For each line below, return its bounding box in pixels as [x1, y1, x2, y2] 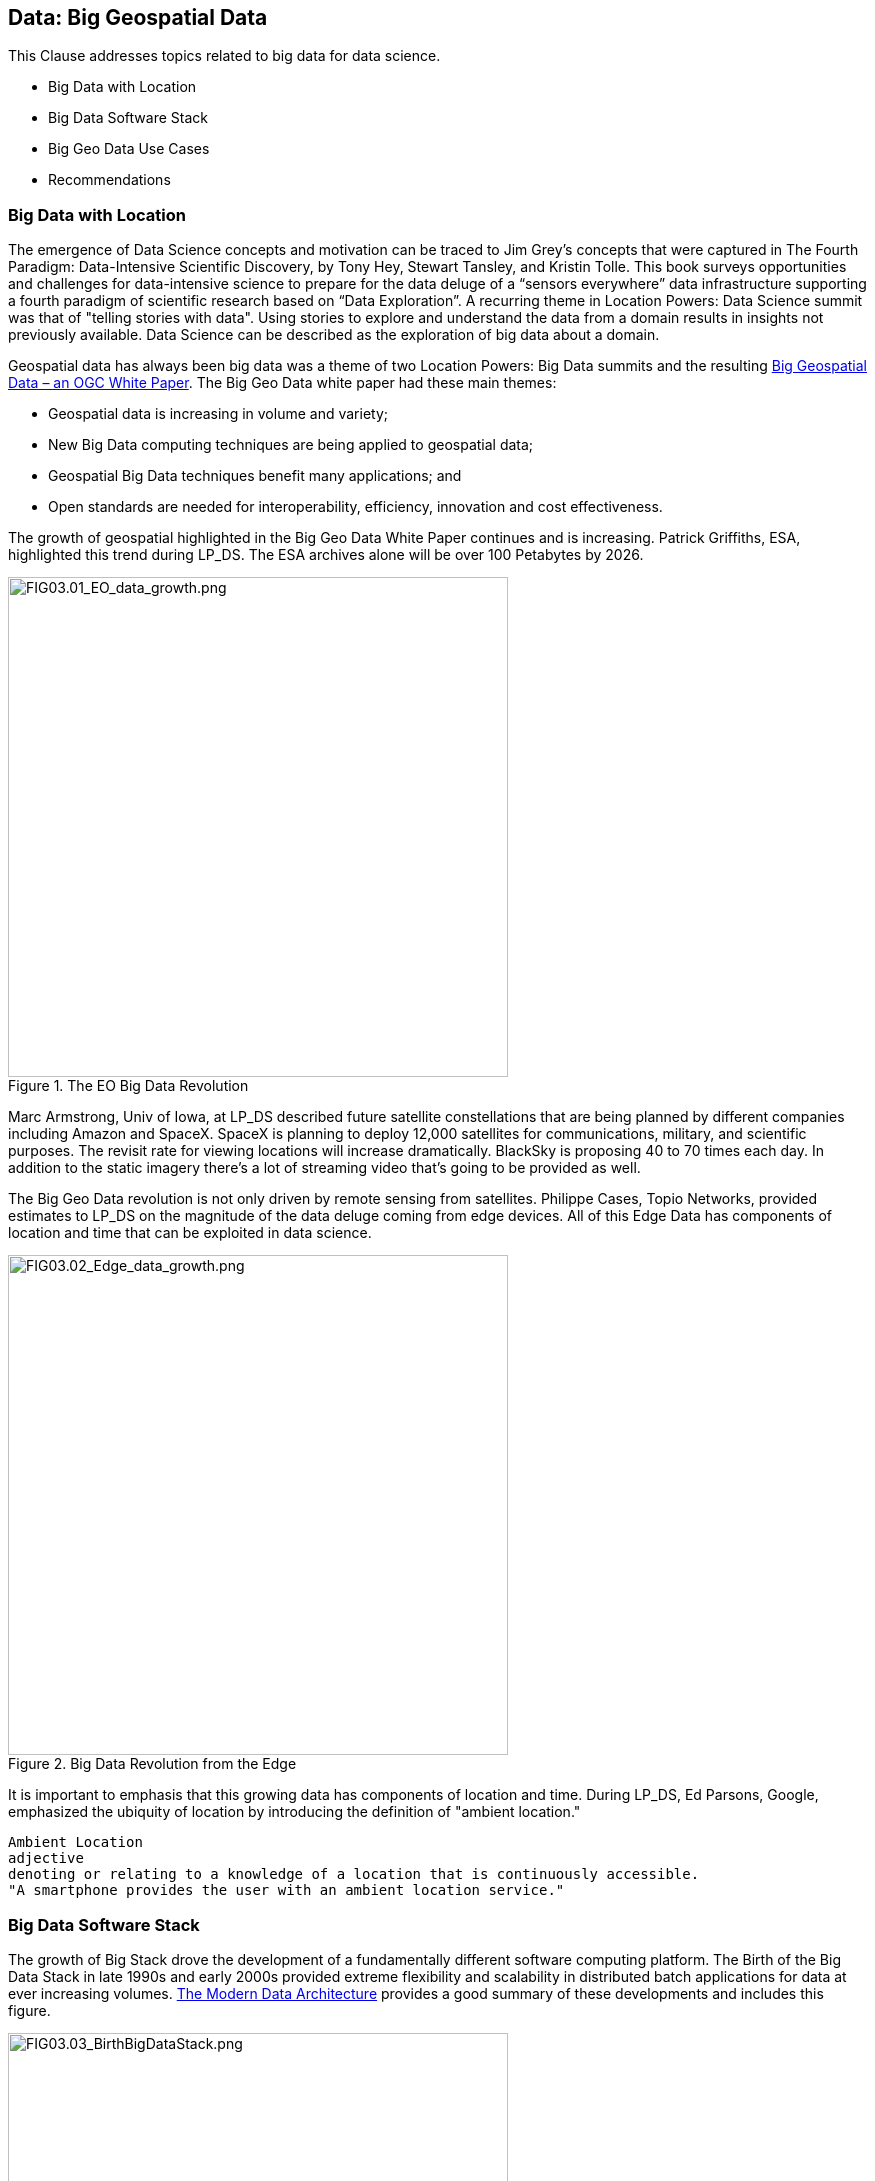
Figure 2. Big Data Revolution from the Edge [8, 1755, 297, 1773]
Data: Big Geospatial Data [8, 5, 268, 30]
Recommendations [48, 171, 171, 189]
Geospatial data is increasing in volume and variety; [48, 405, 388, 423]
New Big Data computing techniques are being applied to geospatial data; [48, 436, 534, 454]
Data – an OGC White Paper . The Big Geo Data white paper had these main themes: [8, 374, 557, 392]
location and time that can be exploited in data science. [8, 1224, 372, 1242]
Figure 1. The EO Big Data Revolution [8, 1077, 249, 1095]
